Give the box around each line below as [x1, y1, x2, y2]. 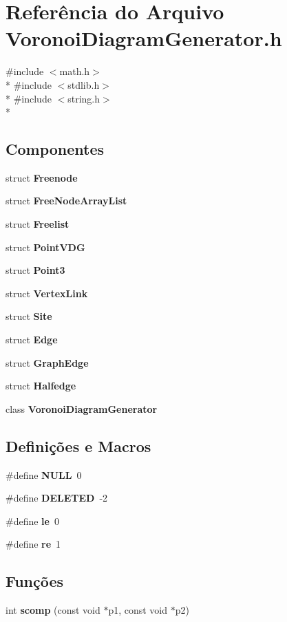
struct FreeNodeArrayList [6, 193, 127, 208]
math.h [59, 64, 90, 78]
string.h [67, 91, 100, 105]
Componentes [6, 138, 105, 160]
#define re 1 [6, 537, 61, 551]
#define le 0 [6, 513, 59, 528]
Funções [6, 570, 64, 592]
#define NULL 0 [6, 467, 82, 482]
